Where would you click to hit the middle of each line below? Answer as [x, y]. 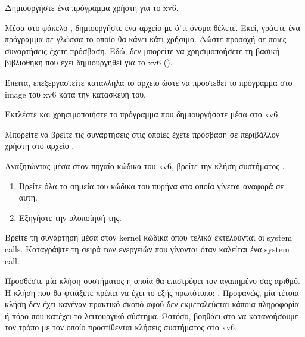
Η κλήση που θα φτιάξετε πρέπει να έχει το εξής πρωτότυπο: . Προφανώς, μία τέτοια [152, 292]
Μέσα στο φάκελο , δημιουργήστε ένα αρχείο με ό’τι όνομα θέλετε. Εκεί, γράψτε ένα [152, 27]
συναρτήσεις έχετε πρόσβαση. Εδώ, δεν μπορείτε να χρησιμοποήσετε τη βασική [142, 50]
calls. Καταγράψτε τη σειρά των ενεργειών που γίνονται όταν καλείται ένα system [147, 249]
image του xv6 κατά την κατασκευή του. [75, 94]
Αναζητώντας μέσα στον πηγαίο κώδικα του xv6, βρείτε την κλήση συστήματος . [145, 165]
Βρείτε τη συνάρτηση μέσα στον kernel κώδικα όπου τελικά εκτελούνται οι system [149, 237]
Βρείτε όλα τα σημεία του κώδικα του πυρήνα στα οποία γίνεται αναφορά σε [151, 185]
